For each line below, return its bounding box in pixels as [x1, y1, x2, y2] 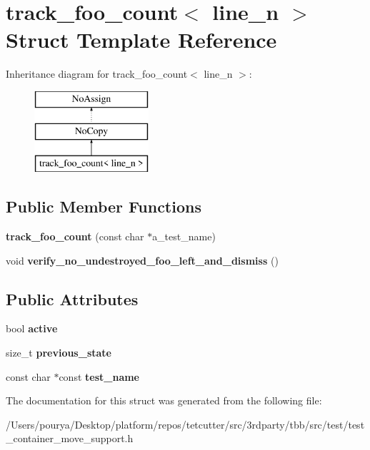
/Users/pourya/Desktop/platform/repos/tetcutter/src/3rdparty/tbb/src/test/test [6, 416, 365, 431]
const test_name [59, 369, 139, 384]
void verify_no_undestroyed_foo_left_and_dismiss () [6, 252, 279, 267]
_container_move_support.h [6, 431, 134, 446]
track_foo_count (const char [6, 229, 144, 244]
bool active [6, 321, 58, 336]
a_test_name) [152, 229, 216, 244]
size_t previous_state [6, 345, 111, 360]
